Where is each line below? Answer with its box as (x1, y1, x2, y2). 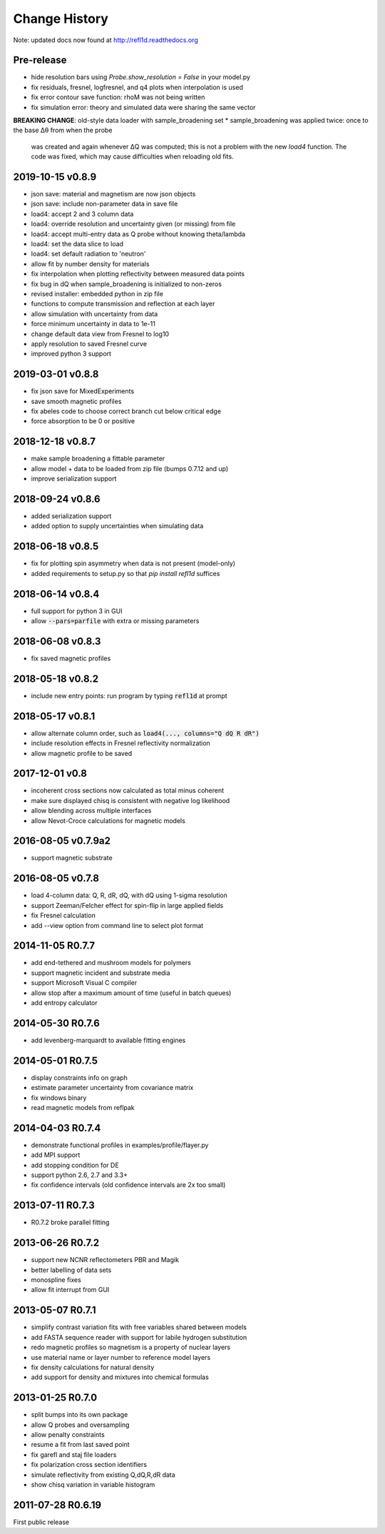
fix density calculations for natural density (31, 1363, 155, 1371)
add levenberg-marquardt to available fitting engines (31, 1036, 186, 1044)
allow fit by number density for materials (31, 259, 150, 268)
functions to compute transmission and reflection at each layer (31, 300, 215, 308)
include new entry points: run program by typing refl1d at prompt (31, 691, 227, 700)
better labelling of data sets (31, 1266, 112, 1274)
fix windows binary (31, 1093, 87, 1102)
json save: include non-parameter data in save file (31, 200, 178, 208)
